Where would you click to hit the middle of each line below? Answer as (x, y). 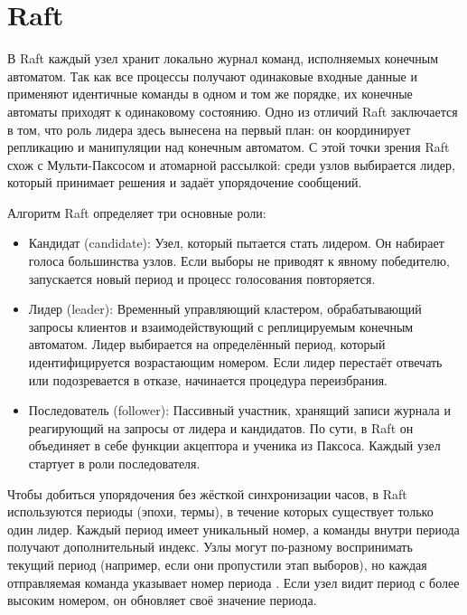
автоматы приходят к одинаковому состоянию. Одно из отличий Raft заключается (233, 111)
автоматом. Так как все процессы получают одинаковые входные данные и (212, 76)
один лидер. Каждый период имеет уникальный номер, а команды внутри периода (233, 529)
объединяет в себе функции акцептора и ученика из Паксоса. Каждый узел (234, 445)
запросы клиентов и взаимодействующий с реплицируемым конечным (221, 326)
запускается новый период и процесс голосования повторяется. (202, 278)
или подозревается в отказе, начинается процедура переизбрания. (208, 379)
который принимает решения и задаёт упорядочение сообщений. (185, 182)
